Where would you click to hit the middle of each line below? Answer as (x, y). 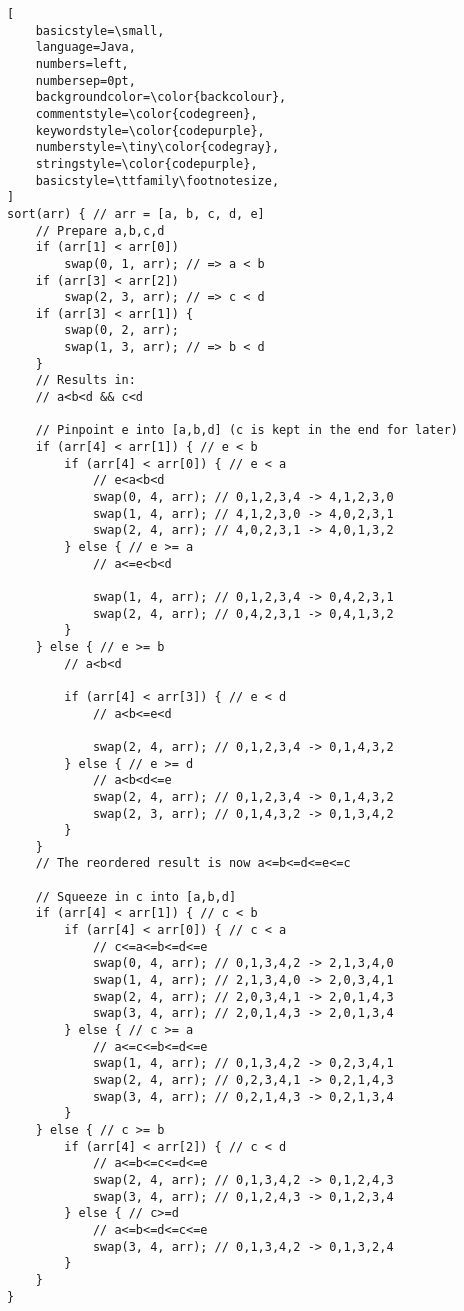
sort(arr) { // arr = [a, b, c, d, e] (136, 213)
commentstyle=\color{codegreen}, (146, 113)
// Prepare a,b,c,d (100, 230)
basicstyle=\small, (100, 30)
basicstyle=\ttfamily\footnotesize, (157, 180)
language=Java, (85, 47)
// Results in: (85, 380)
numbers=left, (82, 63)
